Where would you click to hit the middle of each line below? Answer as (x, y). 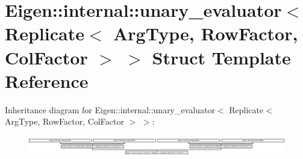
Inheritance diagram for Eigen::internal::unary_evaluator (110, 109)
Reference (47, 80)
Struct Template (221, 57)
